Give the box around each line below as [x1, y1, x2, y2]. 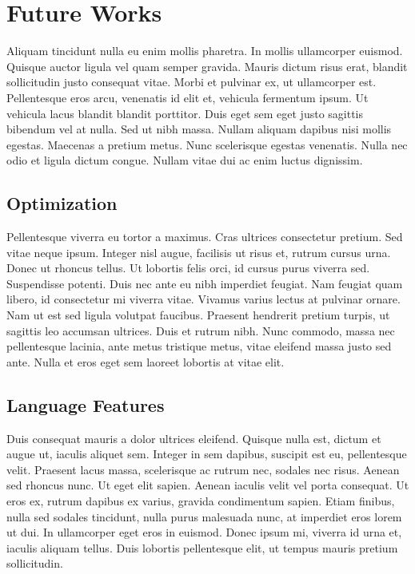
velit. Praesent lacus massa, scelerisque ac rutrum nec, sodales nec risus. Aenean [6, 461, 400, 477]
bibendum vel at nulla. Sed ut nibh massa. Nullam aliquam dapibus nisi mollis [6, 121, 392, 137]
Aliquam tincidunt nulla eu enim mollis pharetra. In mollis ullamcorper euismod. [6, 42, 403, 59]
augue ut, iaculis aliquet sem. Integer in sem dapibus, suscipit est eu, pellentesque [6, 445, 407, 462]
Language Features [6, 392, 165, 417]
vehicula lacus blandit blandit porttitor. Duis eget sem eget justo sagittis [6, 105, 364, 121]
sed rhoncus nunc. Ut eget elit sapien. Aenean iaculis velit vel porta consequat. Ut [6, 477, 409, 493]
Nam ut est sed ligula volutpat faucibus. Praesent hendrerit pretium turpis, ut [6, 307, 390, 323]
